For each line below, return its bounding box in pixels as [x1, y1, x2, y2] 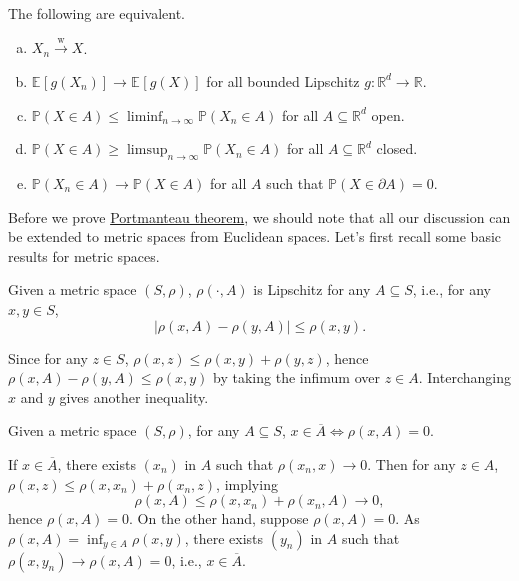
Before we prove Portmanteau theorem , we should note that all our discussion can [8, 206, 511, 227]
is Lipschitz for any [253, 279, 371, 300]
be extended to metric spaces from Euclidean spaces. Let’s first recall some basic [8, 226, 502, 247]
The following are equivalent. [8, 3, 185, 23]
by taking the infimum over [213, 367, 380, 388]
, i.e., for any [412, 279, 492, 300]
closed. [376, 138, 418, 159]
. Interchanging [418, 367, 511, 388]
